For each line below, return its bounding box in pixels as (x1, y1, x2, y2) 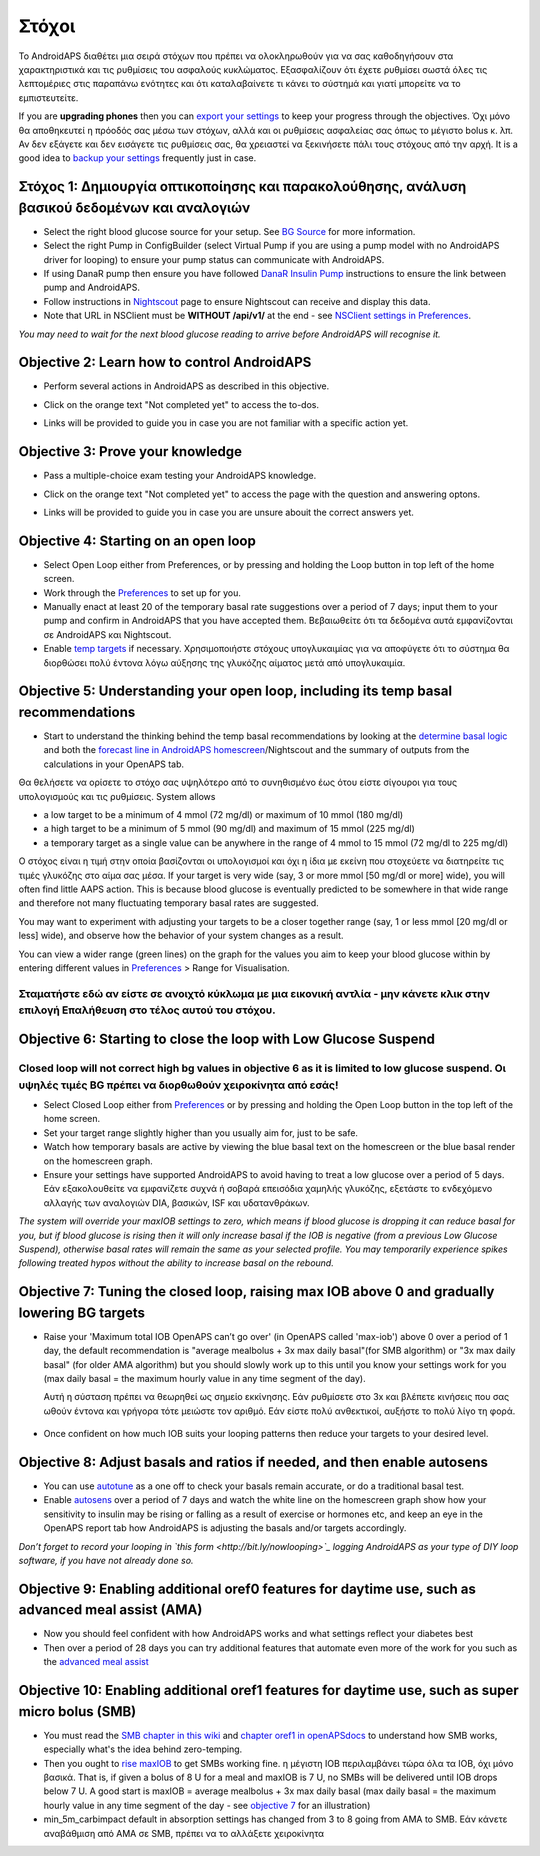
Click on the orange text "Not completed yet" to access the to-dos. (43, 398, 320, 410)
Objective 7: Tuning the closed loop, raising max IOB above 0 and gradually (18, 1283, 495, 1300)
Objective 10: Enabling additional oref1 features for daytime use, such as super (18, 1682, 519, 1699)
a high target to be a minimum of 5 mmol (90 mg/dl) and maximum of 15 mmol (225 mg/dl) (43, 823, 415, 835)
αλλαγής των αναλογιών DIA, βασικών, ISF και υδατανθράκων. (43, 1196, 310, 1209)
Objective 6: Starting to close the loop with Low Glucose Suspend (18, 1031, 435, 1048)
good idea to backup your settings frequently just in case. (18, 152, 257, 164)
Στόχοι (18, 15, 76, 37)
